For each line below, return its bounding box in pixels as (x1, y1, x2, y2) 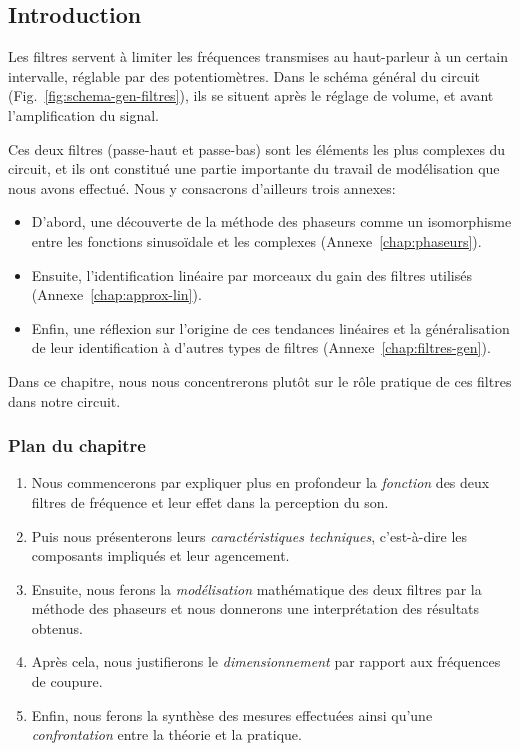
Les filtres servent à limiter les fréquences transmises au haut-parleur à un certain (8, 46, 509, 67)
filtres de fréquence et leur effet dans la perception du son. (31, 491, 389, 512)
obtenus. (31, 617, 83, 638)
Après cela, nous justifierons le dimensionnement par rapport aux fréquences (31, 651, 501, 672)
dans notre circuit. (8, 390, 121, 411)
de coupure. (31, 671, 103, 692)
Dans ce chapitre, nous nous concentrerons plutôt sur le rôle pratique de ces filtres (8, 370, 512, 391)
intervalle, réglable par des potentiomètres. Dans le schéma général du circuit (8, 65, 481, 86)
